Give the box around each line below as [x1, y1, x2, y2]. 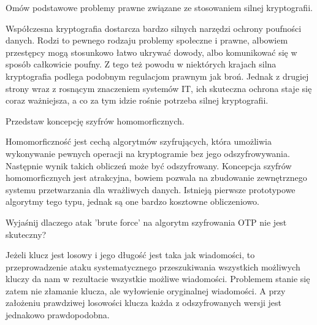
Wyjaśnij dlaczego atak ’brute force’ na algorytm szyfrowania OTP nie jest [6, 215, 287, 228]
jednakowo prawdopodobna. [6, 308, 110, 321]
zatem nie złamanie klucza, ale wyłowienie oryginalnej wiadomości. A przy [6, 284, 286, 297]
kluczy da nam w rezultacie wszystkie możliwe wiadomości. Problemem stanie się [6, 272, 310, 285]
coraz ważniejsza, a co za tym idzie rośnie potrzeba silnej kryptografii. [6, 94, 269, 107]
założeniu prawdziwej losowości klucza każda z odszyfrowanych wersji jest [6, 296, 282, 309]
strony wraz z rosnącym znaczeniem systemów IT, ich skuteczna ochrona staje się [6, 82, 312, 94]
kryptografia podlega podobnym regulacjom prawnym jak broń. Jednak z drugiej [6, 69, 309, 82]
